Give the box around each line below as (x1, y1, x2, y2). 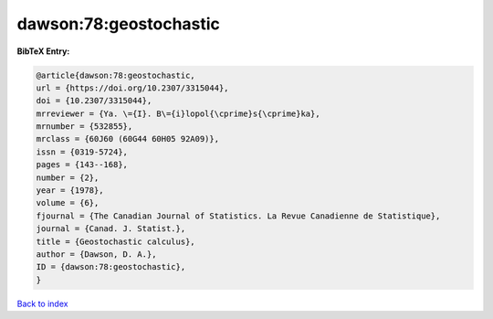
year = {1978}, (36, 186, 104, 196)
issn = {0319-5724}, (36, 146, 128, 157)
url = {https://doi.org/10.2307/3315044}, (36, 82, 229, 93)
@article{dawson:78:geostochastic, (36, 69, 195, 80)
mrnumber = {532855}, (36, 122, 133, 132)
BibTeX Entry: (16, 46, 70, 57)
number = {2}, (36, 172, 100, 183)
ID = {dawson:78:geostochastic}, (36, 261, 186, 272)
